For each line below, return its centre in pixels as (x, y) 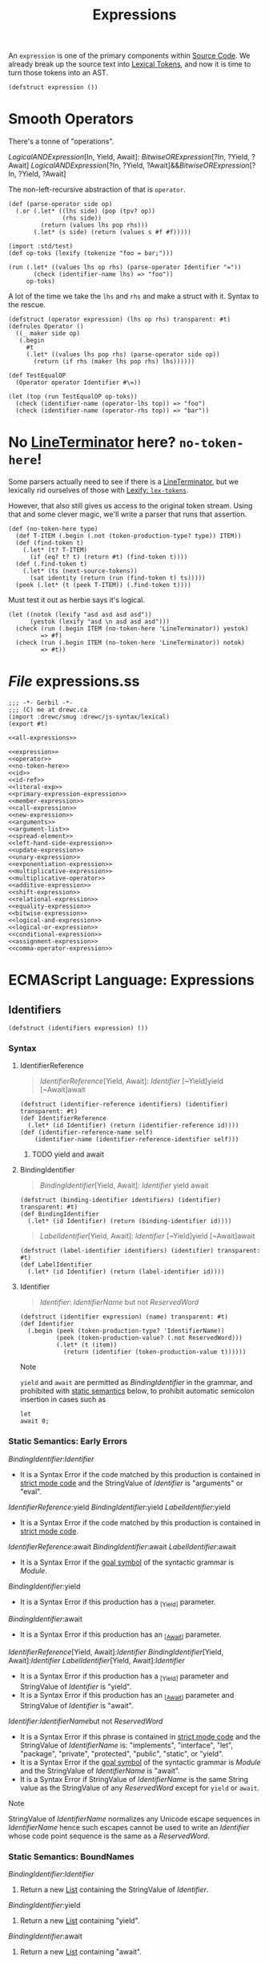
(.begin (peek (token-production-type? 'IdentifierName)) (126, 1331)
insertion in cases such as (63, 1399)
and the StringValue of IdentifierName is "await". (100, 1771)
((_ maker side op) (48, 334)
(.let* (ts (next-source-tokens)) (80, 571)
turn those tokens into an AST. (58, 73)
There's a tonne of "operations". (61, 141)
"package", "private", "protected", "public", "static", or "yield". (122, 1753)
